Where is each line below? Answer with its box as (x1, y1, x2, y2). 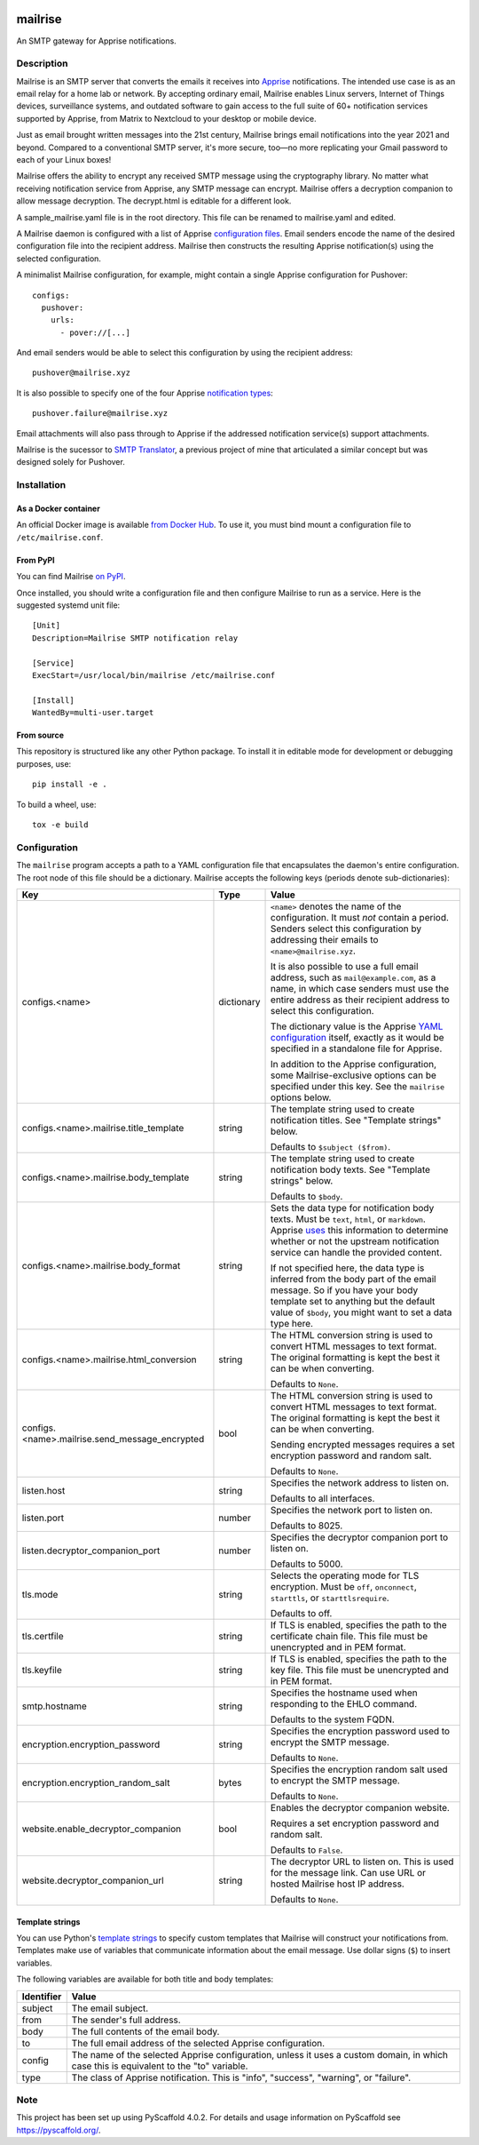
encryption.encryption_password (21, 1738, 161, 1750)
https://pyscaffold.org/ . (16, 2125, 101, 2135)
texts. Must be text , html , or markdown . (271, 1213, 426, 1225)
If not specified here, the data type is (271, 1262, 425, 1274)
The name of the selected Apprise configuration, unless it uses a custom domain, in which (71, 2048, 448, 2061)
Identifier (21, 1990, 62, 2003)
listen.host (21, 1484, 66, 1496)
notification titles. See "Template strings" (271, 1113, 442, 1126)
